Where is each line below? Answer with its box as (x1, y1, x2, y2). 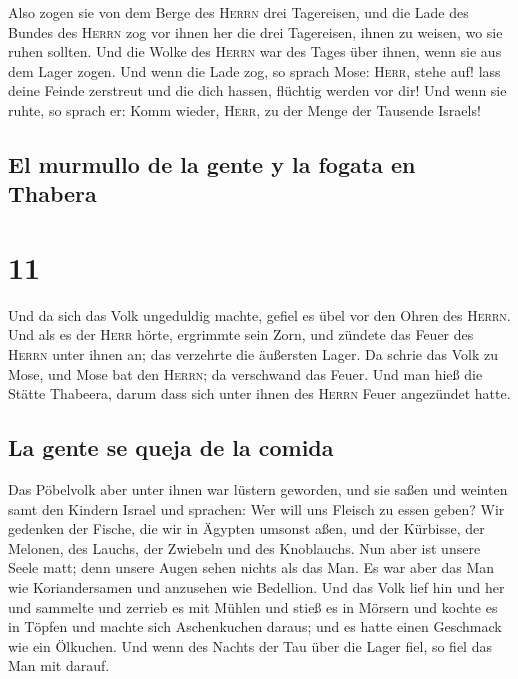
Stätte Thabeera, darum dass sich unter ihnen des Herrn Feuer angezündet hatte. (8, 383, 511, 404)
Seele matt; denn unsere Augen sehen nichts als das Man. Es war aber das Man (8, 557, 495, 578)
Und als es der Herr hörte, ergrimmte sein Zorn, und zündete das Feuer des (8, 324, 474, 345)
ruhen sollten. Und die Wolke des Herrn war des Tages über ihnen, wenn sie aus (8, 41, 502, 62)
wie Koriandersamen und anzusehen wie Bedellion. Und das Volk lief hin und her (8, 577, 505, 597)
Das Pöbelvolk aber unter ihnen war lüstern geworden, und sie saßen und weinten (8, 479, 508, 500)
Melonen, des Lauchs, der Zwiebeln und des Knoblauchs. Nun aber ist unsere (8, 537, 481, 558)
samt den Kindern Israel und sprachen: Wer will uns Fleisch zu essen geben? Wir (8, 498, 505, 519)
